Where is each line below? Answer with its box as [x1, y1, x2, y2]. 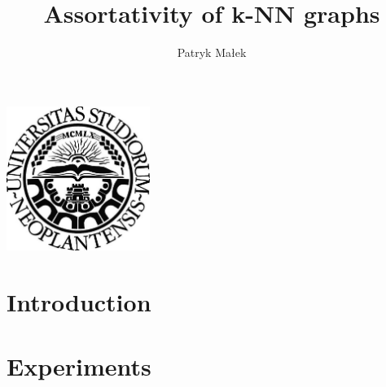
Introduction [7, 285, 151, 319]
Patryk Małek [177, 44, 247, 61]
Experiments [7, 349, 151, 382]
